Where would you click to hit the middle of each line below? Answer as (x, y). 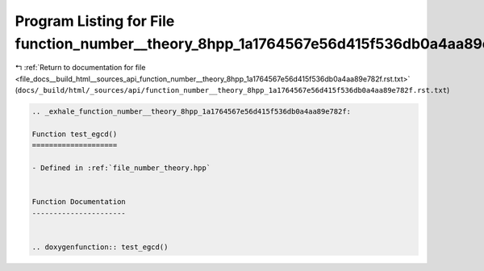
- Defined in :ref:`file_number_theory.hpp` (121, 168)
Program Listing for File (95, 21)
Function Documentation (79, 202)
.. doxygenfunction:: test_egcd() (100, 247)
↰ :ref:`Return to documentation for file (80, 68)
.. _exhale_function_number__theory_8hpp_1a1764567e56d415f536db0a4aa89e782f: (191, 112)
